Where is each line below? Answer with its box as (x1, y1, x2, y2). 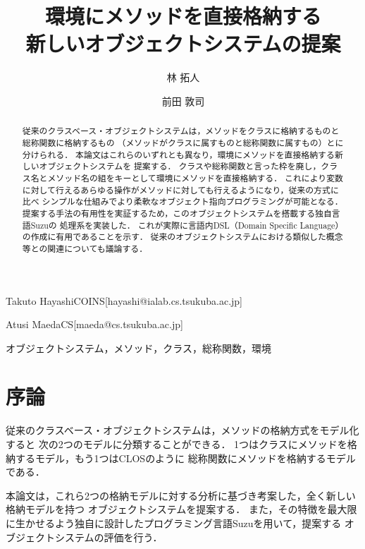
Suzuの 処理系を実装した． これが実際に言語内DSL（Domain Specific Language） (30, 219, 344, 231)
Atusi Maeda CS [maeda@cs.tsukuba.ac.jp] (6, 317, 183, 332)
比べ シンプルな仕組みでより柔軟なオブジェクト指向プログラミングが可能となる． (22, 195, 343, 207)
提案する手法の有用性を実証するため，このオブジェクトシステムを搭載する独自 (22, 207, 332, 219)
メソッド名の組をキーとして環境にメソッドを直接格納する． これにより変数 (47, 171, 344, 183)
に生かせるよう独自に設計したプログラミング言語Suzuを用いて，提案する (6, 515, 342, 530)
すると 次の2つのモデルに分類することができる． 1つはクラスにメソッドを (6, 437, 347, 452)
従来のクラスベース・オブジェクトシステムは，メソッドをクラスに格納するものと (22, 125, 340, 137)
